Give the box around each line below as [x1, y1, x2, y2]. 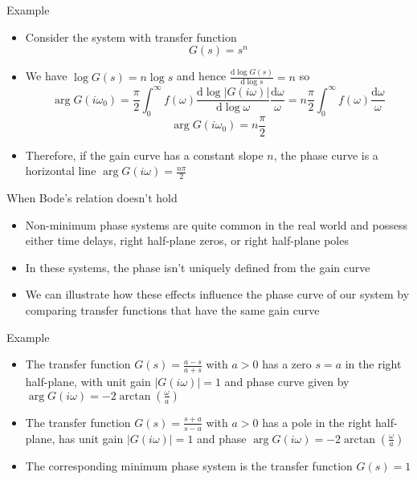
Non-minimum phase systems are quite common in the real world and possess [25, 216, 407, 233]
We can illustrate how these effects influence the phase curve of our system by [25, 286, 410, 303]
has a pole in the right [262, 413, 372, 430]
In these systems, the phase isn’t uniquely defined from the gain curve [25, 258, 370, 275]
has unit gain [59, 429, 124, 446]
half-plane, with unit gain [25, 373, 151, 390]
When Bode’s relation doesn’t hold [6, 189, 178, 206]
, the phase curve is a [273, 146, 378, 163]
